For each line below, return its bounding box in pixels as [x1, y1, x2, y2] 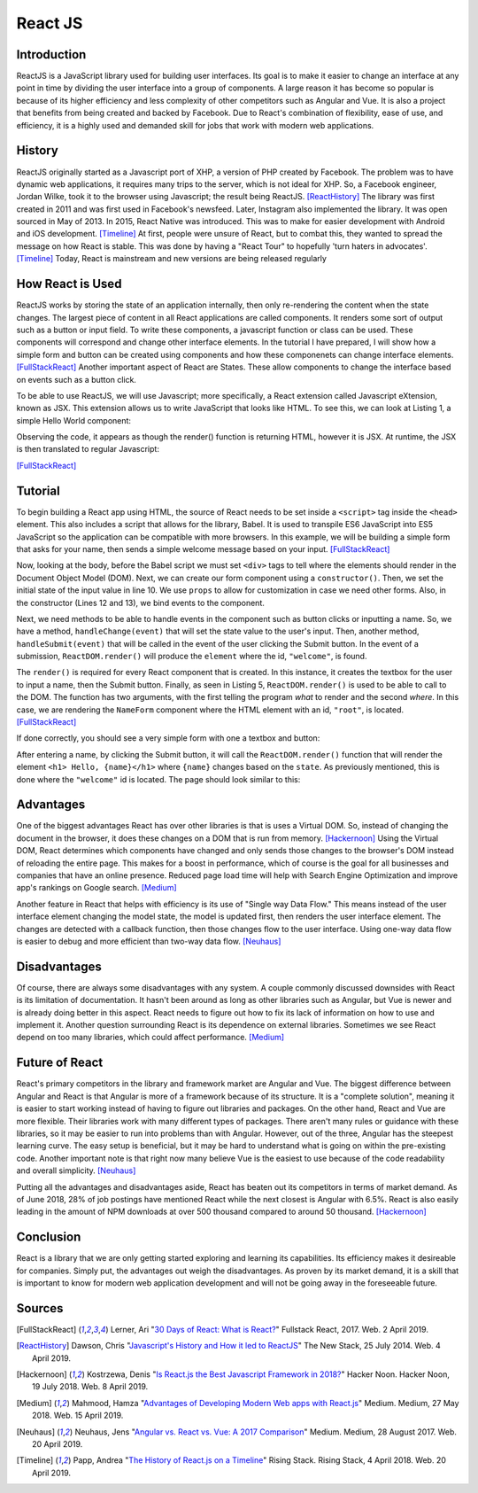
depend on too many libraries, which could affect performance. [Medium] [16, 1032, 285, 1043]
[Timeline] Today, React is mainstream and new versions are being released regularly [16, 253, 328, 264]
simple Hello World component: [16, 415, 132, 425]
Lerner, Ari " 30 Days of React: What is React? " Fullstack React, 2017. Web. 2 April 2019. [110, 1324, 429, 1334]
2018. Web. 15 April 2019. [32, 1410, 124, 1421]
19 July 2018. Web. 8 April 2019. [32, 1381, 149, 1392]
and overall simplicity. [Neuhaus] [16, 1165, 136, 1176]
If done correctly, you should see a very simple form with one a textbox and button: [16, 733, 320, 743]
